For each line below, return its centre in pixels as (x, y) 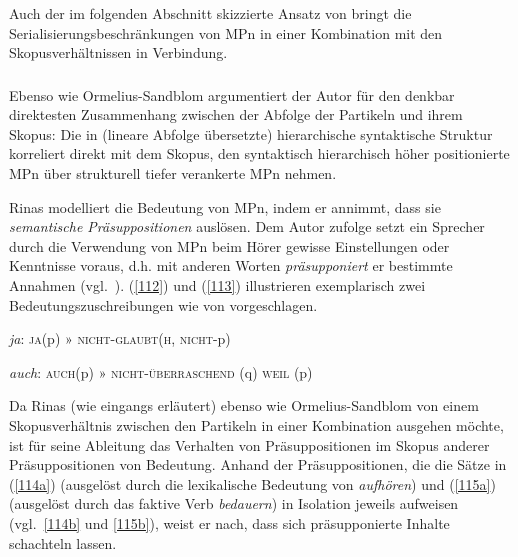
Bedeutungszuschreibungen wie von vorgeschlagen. (163, 304)
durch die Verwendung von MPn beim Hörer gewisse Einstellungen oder (229, 245)
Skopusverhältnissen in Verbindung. (118, 52)
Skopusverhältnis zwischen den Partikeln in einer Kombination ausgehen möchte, (256, 425)
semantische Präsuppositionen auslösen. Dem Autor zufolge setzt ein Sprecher (247, 226)
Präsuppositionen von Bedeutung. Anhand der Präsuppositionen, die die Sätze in (258, 464)
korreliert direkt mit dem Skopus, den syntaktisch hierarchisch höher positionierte (259, 153)
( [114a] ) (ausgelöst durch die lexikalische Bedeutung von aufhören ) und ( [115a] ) (252, 483)
